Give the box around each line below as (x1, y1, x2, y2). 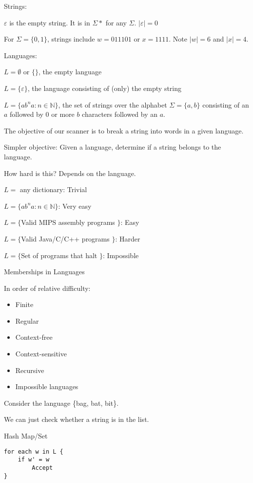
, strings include (47, 34, 95, 44)
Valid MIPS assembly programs (21, 217, 115, 227)
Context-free (15, 332, 53, 342)
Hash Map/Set (4, 431, 48, 441)
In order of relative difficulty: (4, 283, 91, 293)
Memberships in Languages (4, 266, 85, 277)
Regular (15, 315, 39, 326)
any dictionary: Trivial (19, 184, 87, 195)
